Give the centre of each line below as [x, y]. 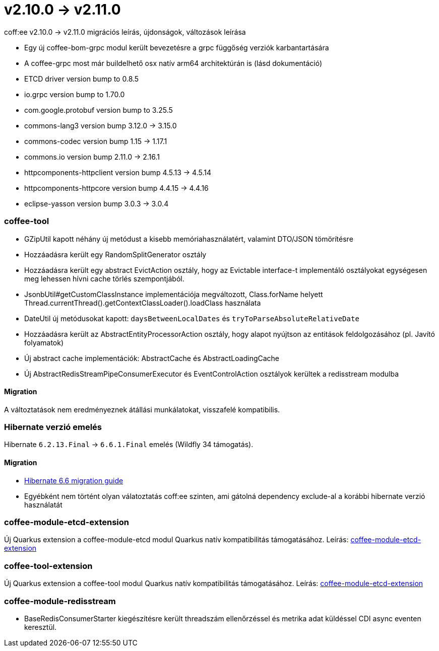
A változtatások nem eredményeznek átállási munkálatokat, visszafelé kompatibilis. [142, 409]
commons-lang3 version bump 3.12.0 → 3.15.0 [101, 125]
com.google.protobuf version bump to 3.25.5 [99, 110]
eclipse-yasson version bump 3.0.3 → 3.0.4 [97, 203]
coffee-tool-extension [48, 566]
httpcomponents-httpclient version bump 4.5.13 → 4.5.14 [118, 172]
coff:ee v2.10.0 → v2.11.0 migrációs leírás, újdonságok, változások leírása [125, 32]
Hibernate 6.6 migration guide [74, 480]
